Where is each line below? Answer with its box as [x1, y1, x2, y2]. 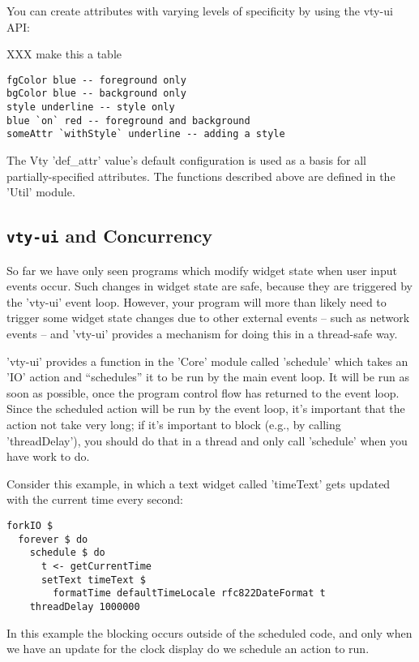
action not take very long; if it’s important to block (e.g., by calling [6, 415, 341, 432]
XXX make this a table [6, 45, 122, 62]
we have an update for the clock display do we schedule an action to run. [6, 640, 370, 657]
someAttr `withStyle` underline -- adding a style [6, 128, 285, 140]
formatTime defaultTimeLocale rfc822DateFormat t [53, 587, 326, 600]
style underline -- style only [6, 101, 175, 114]
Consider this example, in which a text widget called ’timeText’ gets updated [6, 475, 391, 492]
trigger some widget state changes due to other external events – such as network [6, 309, 410, 326]
